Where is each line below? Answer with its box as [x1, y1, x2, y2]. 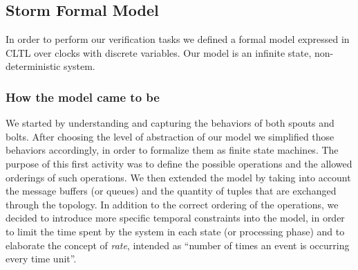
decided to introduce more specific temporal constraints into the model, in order [6, 210, 345, 225]
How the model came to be [6, 88, 160, 105]
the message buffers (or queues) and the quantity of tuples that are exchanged [6, 183, 337, 198]
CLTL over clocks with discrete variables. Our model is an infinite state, [6, 45, 312, 60]
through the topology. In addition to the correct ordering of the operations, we [6, 197, 339, 211]
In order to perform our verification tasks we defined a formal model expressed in [6, 32, 350, 46]
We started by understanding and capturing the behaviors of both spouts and [6, 116, 335, 130]
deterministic [6, 59, 61, 73]
